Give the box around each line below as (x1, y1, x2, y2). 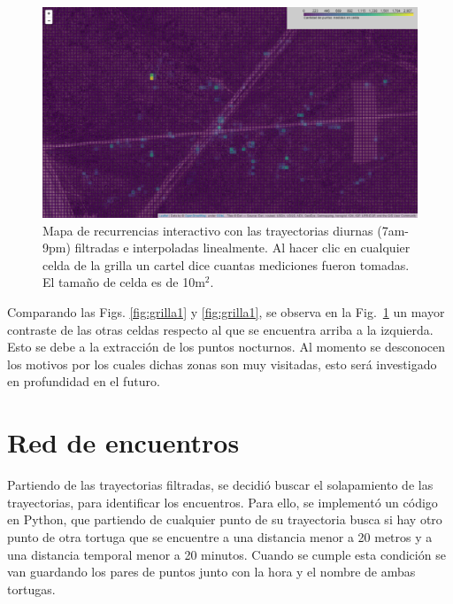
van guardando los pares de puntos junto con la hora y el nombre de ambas (7, 562, 416, 581)
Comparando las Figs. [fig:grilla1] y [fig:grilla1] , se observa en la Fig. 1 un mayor (7, 303, 445, 321)
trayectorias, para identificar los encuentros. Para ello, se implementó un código (7, 492, 438, 511)
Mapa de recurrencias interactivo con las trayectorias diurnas (42, 221, 373, 239)
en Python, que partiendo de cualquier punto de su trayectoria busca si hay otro (7, 510, 442, 529)
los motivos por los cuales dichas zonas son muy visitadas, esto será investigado (7, 354, 437, 373)
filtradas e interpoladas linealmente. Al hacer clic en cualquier (74, 238, 411, 257)
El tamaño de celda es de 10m (42, 273, 205, 291)
